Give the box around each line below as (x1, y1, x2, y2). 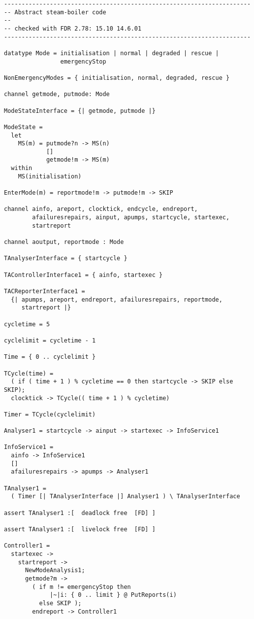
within (11, 165, 32, 172)
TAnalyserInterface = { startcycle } (4, 255, 127, 262)
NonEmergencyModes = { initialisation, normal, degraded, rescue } (4, 74, 230, 81)
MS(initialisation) (18, 172, 82, 180)
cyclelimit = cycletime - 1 (4, 337, 96, 344)
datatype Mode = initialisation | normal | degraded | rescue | (4, 49, 219, 57)
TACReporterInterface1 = (4, 287, 85, 295)
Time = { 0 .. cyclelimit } (4, 353, 96, 361)
